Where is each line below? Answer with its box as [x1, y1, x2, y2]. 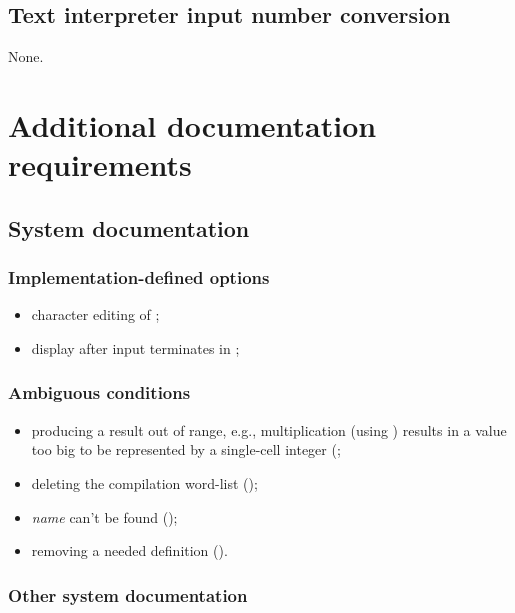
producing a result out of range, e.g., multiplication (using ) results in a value [31, 419, 507, 440]
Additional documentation [8, 104, 377, 145]
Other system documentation [8, 582, 248, 607]
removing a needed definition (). [31, 540, 228, 561]
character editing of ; [31, 304, 160, 325]
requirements [8, 144, 192, 185]
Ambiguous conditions [8, 380, 191, 405]
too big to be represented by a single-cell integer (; [31, 439, 341, 460]
